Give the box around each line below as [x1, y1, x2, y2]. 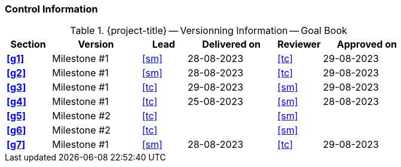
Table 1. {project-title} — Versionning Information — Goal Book [70, 24, 347, 37]
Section [10, 38, 46, 51]
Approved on [336, 38, 397, 51]
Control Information [5, 3, 98, 15]
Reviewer [277, 38, 321, 51]
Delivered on [202, 38, 261, 51]
